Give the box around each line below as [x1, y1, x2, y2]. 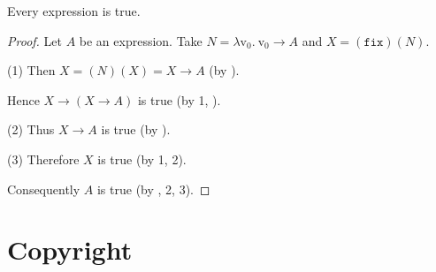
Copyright [7, 231, 133, 268]
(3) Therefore [7, 149, 80, 168]
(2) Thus [7, 120, 55, 139]
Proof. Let [7, 31, 62, 49]
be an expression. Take [79, 31, 203, 49]
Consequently [7, 179, 80, 198]
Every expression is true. [7, 2, 141, 19]
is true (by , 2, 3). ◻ [96, 179, 210, 198]
